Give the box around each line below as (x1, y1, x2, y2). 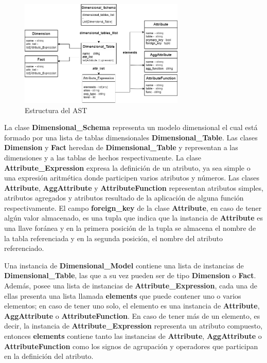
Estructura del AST (25, 104, 87, 115)
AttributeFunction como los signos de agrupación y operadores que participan (4, 340, 258, 351)
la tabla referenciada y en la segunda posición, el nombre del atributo (4, 232, 223, 243)
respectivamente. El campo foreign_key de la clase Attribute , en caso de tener (4, 202, 262, 213)
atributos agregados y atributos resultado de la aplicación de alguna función (4, 192, 244, 203)
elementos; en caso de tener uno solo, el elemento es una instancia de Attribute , (4, 300, 260, 311)
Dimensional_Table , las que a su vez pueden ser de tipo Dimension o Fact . (4, 270, 256, 281)
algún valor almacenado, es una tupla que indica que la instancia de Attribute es (4, 212, 263, 223)
